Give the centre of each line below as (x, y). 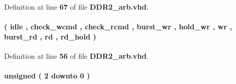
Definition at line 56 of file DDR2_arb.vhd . (76, 55)
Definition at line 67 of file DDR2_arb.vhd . (76, 7)
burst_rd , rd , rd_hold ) (50, 36)
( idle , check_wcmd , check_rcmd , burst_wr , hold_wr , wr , (118, 27)
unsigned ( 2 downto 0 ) (47, 76)
